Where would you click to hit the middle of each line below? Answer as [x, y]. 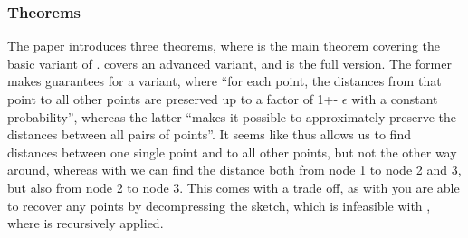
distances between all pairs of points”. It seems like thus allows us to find [209, 134]
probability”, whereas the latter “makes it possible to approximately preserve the [232, 116]
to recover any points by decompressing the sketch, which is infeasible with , [219, 205]
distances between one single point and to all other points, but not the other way [232, 152]
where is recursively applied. [86, 223]
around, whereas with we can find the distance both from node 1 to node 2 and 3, [234, 170]
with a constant [395, 99]
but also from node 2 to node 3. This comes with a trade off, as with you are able [234, 187]
